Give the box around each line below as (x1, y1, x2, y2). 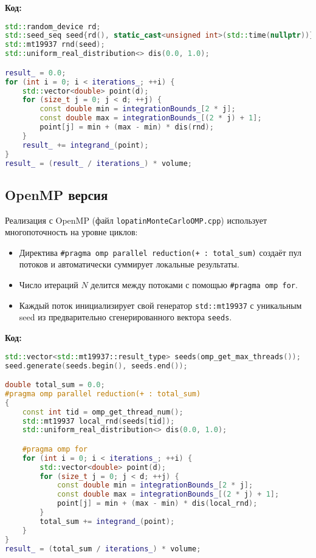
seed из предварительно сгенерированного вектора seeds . (19, 311, 232, 323)
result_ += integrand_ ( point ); (22, 140, 149, 150)
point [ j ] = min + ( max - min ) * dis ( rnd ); (39, 123, 214, 131)
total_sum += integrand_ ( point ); (39, 517, 175, 526)
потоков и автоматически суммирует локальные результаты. (19, 258, 239, 270)
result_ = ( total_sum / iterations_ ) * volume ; (5, 544, 201, 553)
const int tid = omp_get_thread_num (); (22, 407, 184, 416)
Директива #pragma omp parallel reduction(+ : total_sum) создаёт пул (19, 246, 302, 258)
